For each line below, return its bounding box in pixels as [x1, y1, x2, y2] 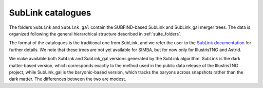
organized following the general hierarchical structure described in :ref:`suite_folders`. [9, 31, 182, 36]
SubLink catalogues [9, 7, 92, 18]
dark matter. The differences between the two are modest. [9, 76, 127, 82]
